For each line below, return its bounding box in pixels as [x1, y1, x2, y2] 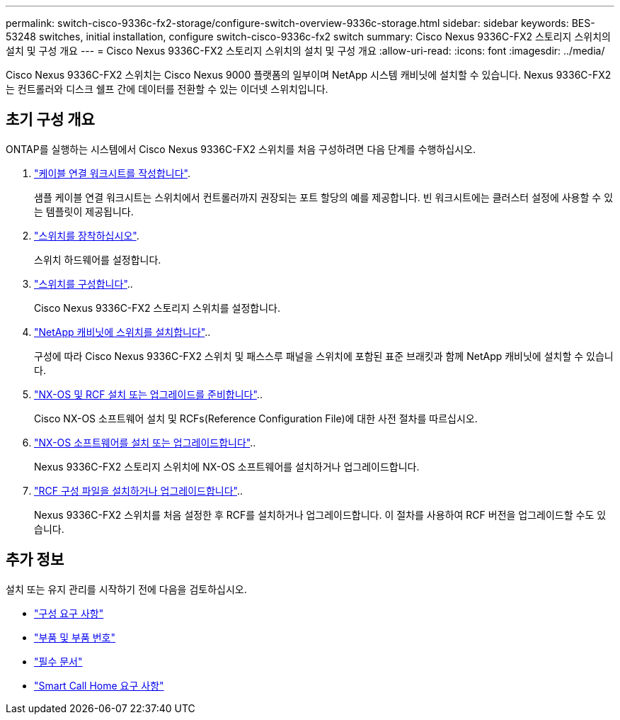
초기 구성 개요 [6, 111, 95, 129]
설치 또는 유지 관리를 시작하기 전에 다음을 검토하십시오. [6, 583, 247, 595]
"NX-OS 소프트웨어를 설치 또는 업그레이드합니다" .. [34, 436, 256, 449]
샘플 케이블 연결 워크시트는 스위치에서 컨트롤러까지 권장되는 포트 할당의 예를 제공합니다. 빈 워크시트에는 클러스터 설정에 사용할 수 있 [34, 191, 614, 203]
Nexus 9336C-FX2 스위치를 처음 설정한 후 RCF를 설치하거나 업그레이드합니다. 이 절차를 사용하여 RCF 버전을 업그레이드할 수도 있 [34, 508, 607, 521]
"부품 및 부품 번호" [34, 631, 116, 643]
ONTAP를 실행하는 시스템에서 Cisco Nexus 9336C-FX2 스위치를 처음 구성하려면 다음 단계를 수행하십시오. [6, 142, 476, 155]
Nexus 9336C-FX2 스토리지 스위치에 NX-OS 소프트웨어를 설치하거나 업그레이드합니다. [34, 460, 420, 473]
